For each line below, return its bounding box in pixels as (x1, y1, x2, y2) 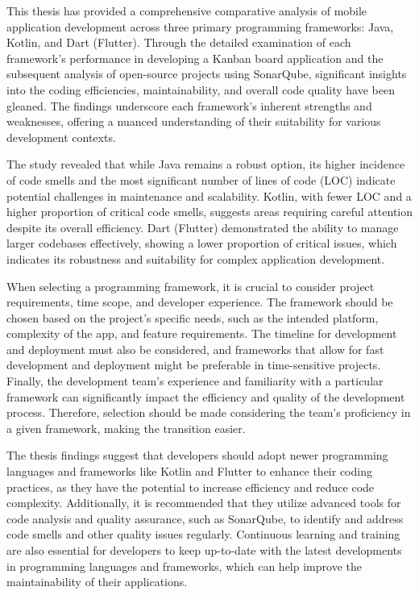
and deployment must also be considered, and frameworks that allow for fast (6, 340, 384, 357)
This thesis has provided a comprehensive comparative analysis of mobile (6, 2, 367, 19)
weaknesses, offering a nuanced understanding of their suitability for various (6, 113, 381, 130)
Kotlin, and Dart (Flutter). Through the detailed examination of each (6, 34, 351, 51)
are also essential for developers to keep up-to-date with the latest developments (6, 542, 402, 558)
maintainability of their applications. (6, 573, 188, 590)
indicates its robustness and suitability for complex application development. (6, 250, 385, 267)
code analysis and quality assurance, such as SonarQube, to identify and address (6, 510, 404, 526)
